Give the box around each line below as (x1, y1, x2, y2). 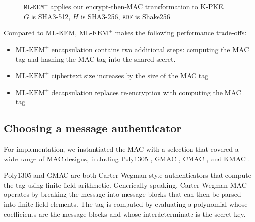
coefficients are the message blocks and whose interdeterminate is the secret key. (4, 208, 246, 219)
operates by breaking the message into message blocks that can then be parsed (4, 189, 241, 199)
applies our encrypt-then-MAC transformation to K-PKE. (50, 1, 225, 11)
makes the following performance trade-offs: (115, 28, 247, 38)
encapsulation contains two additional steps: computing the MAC (51, 44, 249, 54)
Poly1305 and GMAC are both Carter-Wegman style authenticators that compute (4, 170, 251, 180)
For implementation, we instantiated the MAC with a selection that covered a (4, 143, 239, 154)
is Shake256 (135, 11, 170, 21)
